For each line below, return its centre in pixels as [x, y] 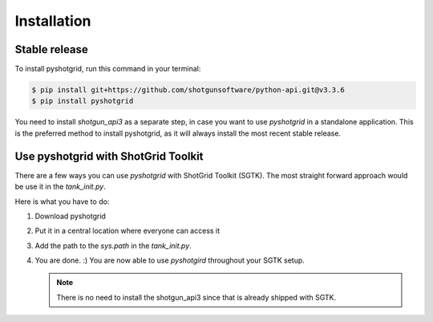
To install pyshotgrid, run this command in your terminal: [108, 69]
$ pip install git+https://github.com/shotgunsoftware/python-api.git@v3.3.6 [188, 90]
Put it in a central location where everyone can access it [127, 231]
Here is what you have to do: [62, 202]
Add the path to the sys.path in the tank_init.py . [113, 246]
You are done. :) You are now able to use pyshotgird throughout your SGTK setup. [170, 260]
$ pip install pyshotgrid [83, 101]
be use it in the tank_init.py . [60, 187]
